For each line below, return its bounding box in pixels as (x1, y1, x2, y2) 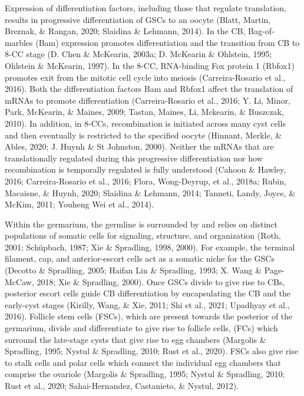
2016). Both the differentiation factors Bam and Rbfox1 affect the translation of (5, 82, 293, 95)
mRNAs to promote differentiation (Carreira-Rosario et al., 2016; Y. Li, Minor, (5, 94, 290, 106)
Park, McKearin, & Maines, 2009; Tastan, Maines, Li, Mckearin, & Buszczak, (5, 105, 284, 118)
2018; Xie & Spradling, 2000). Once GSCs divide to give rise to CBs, (37, 275, 285, 288)
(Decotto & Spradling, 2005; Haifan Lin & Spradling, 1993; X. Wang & (5, 264, 262, 276)
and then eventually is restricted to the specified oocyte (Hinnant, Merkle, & (5, 128, 282, 141)
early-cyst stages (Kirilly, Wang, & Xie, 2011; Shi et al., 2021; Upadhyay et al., (5, 298, 290, 311)
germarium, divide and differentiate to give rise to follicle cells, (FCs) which (5, 322, 278, 334)
